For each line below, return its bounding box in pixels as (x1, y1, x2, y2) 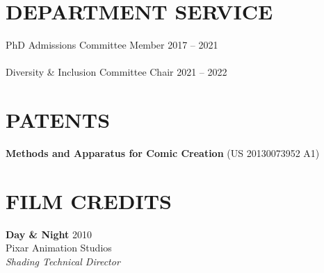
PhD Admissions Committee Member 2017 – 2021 (6, 38, 218, 52)
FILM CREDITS (6, 186, 172, 215)
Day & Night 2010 (6, 226, 92, 241)
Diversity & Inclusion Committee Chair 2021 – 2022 (6, 65, 227, 79)
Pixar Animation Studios (6, 240, 112, 255)
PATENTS (6, 106, 111, 134)
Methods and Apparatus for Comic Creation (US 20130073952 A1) (6, 146, 320, 160)
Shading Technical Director (6, 254, 120, 268)
